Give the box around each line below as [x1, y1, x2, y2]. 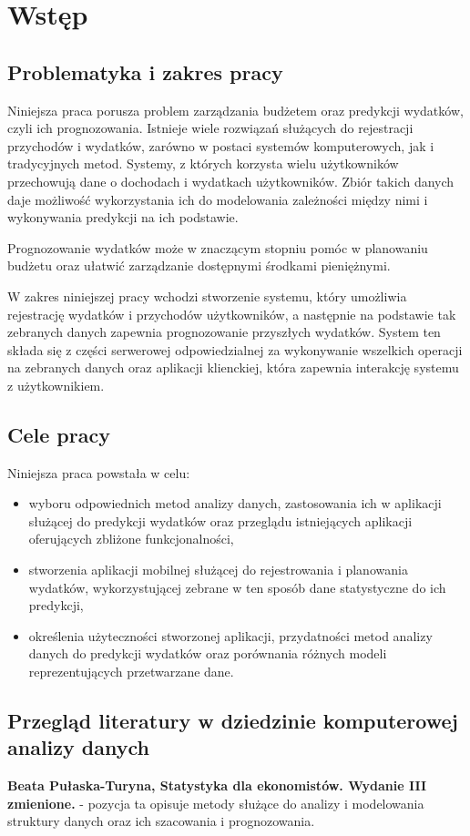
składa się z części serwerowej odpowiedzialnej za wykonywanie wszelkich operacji [7, 340, 463, 359]
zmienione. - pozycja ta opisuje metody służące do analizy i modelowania [7, 793, 424, 812]
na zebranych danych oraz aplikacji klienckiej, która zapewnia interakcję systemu [7, 358, 459, 377]
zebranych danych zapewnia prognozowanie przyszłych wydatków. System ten [7, 322, 441, 342]
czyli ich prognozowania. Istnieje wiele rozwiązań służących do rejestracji [7, 118, 414, 138]
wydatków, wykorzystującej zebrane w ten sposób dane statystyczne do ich [28, 577, 446, 596]
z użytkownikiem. [7, 375, 105, 394]
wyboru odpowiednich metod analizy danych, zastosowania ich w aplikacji [28, 494, 442, 513]
